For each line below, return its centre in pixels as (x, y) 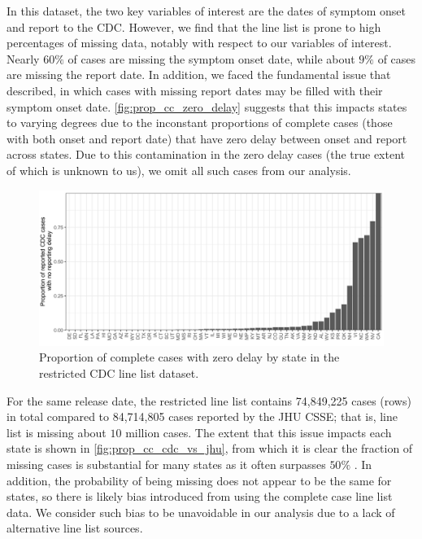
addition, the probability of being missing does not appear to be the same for (199, 480)
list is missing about (57, 432)
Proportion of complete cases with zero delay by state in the (189, 357)
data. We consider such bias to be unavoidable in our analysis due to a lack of (201, 512)
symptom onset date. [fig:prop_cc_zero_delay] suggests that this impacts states (207, 106)
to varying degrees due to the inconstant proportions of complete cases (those (200, 123)
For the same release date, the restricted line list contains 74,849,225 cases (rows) (209, 400)
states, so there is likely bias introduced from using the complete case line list (200, 496)
